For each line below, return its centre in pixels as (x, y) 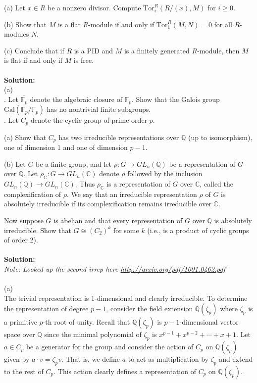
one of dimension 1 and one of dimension (66, 147)
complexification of (33, 194)
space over (20, 334)
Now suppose (24, 220)
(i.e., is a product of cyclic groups (198, 230)
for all (223, 24)
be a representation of (202, 164)
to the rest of (24, 371)
